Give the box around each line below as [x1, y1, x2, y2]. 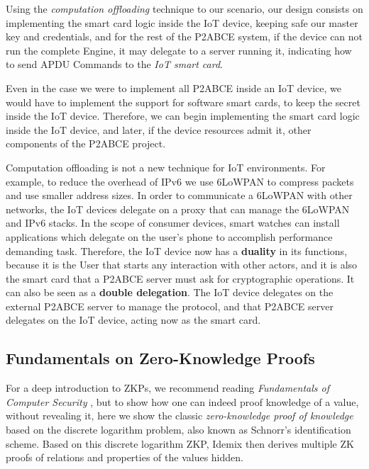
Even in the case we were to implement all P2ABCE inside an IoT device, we [6, 80, 341, 95]
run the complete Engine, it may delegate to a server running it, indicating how [6, 43, 352, 57]
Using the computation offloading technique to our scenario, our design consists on [6, 1, 363, 16]
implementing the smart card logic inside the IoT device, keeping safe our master [6, 15, 358, 30]
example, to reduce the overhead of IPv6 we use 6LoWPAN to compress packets [6, 174, 354, 188]
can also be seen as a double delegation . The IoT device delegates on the [6, 285, 334, 300]
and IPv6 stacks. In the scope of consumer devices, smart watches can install [6, 215, 340, 230]
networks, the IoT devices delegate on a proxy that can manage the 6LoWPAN [6, 201, 350, 216]
